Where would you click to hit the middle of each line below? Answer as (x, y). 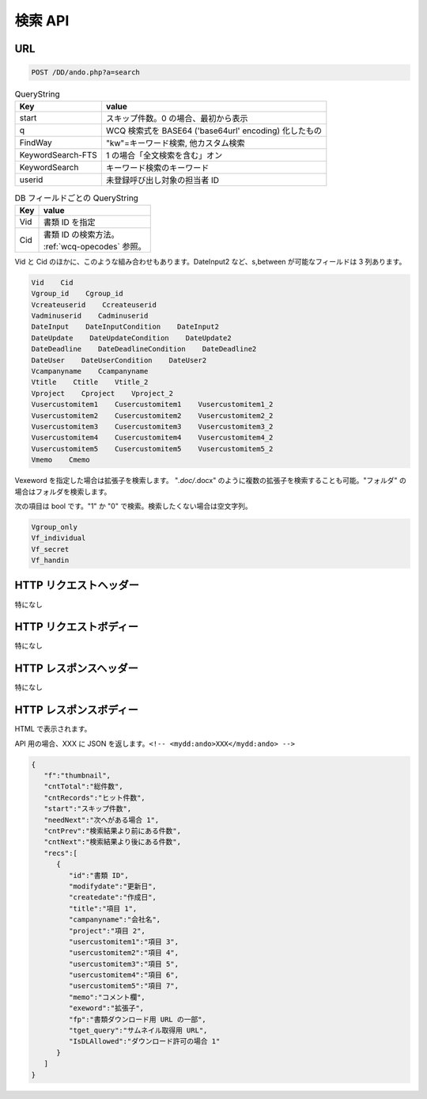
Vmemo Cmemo (60, 460)
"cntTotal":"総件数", (83, 787)
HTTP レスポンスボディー (76, 710)
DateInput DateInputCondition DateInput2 (125, 327)
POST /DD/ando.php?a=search (85, 72)
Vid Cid (52, 282)
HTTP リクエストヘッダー (77, 586)
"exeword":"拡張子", (106, 1008)
